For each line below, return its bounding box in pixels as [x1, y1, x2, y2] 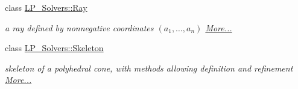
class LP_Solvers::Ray [5, 1, 87, 13]
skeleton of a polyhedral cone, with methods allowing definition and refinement [5, 61, 293, 74]
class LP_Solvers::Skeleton [5, 41, 104, 54]
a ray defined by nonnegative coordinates [5, 21, 154, 34]
